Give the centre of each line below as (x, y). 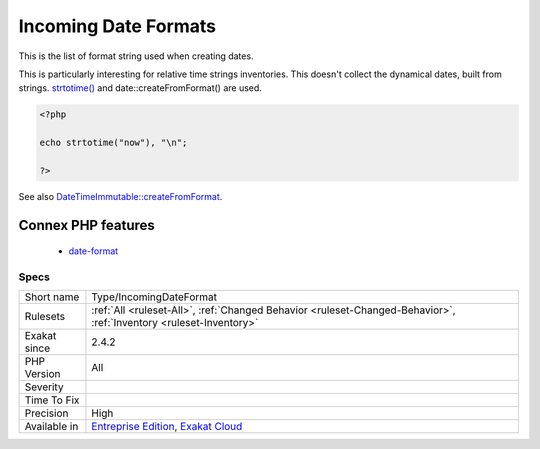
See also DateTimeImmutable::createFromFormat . (120, 196)
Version (42, 374)
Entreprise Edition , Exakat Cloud (167, 427)
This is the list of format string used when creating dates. (136, 56)
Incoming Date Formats (117, 26)
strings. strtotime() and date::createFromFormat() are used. (140, 88)
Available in (51, 427)
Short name (52, 297)
